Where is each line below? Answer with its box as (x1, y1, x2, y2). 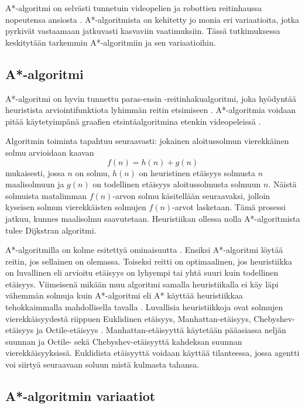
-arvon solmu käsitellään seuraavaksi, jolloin (112, 189, 270, 201)
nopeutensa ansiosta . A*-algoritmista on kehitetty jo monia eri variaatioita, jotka (5, 13, 300, 25)
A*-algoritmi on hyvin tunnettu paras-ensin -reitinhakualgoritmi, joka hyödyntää (5, 92, 297, 104)
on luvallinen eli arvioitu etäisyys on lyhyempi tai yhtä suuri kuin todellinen (5, 266, 279, 279)
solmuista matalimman (5, 189, 87, 201)
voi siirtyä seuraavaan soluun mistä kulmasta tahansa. (5, 358, 200, 371)
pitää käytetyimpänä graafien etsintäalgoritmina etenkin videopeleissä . (5, 115, 261, 127)
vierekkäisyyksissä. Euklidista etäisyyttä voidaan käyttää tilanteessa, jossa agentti (5, 347, 300, 359)
